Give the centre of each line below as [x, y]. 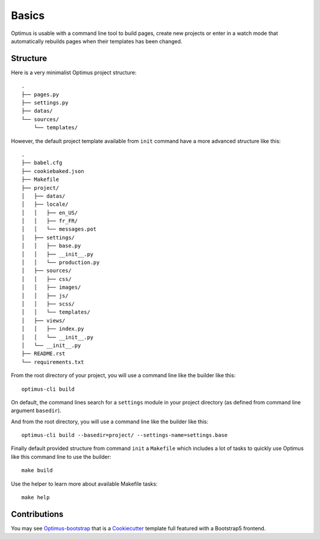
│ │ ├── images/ [51, 287]
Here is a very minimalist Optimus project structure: [74, 72]
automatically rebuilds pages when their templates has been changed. [97, 41]
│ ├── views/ [44, 320]
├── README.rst [44, 354]
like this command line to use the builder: [61, 457]
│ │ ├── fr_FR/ [50, 221]
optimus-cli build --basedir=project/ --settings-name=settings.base [125, 435]
